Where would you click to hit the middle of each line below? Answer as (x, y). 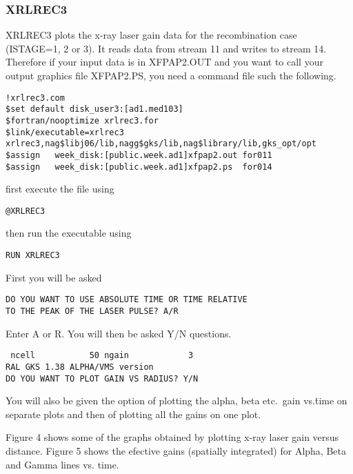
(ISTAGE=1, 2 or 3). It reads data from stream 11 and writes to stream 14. (166, 48)
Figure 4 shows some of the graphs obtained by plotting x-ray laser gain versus (172, 437)
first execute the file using (60, 189)
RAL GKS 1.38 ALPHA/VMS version (80, 367)
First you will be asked (54, 277)
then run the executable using (69, 233)
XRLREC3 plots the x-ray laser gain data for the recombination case (151, 35)
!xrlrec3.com (35, 98)
